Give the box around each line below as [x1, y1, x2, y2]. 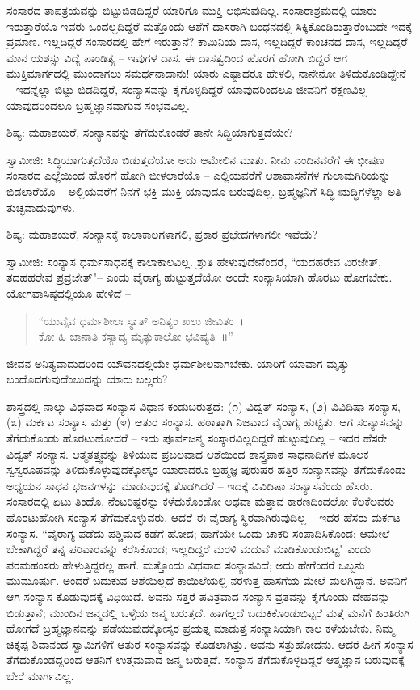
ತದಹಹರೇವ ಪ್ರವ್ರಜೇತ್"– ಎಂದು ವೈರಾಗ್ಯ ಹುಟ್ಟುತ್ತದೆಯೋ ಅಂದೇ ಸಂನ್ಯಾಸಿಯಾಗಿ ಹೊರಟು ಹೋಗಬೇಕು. [6, 269, 393, 286]
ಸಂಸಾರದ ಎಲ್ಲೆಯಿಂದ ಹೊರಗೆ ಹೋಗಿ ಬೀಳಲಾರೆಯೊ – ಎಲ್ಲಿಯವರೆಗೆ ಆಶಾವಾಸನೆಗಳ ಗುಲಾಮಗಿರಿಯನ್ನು [6, 167, 391, 184]
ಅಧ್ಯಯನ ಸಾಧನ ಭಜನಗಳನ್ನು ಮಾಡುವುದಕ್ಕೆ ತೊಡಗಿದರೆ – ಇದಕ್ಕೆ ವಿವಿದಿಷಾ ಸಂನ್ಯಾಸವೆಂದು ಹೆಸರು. [6, 476, 373, 493]
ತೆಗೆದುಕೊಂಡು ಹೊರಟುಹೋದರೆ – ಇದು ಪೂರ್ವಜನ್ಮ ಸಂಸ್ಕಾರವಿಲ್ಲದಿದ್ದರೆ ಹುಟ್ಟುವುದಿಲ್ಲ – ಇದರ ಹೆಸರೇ [6, 430, 388, 447]
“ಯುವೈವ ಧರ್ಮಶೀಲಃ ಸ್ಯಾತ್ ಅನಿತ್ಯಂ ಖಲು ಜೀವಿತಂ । [38, 311, 244, 328]
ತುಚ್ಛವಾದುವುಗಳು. [6, 198, 75, 215]
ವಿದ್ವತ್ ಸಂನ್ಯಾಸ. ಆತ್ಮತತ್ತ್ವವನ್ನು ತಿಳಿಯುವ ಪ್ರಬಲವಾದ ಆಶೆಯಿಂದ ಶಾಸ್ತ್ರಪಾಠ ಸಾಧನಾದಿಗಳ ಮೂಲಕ [6, 445, 369, 462]
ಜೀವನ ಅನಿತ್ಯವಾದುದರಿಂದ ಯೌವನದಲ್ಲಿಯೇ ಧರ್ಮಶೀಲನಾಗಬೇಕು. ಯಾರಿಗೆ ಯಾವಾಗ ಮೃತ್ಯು [6, 354, 350, 371]
